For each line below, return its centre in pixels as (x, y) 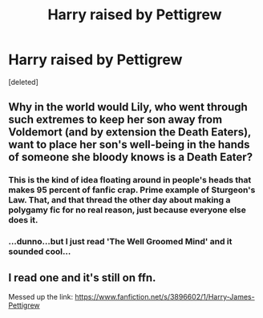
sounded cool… (40, 252)
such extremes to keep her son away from (115, 120)
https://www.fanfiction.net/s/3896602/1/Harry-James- (165, 296)
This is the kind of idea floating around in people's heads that (130, 180)
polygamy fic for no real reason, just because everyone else (127, 210)
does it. (23, 220)
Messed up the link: (41, 296)
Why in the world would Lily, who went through (128, 107)
